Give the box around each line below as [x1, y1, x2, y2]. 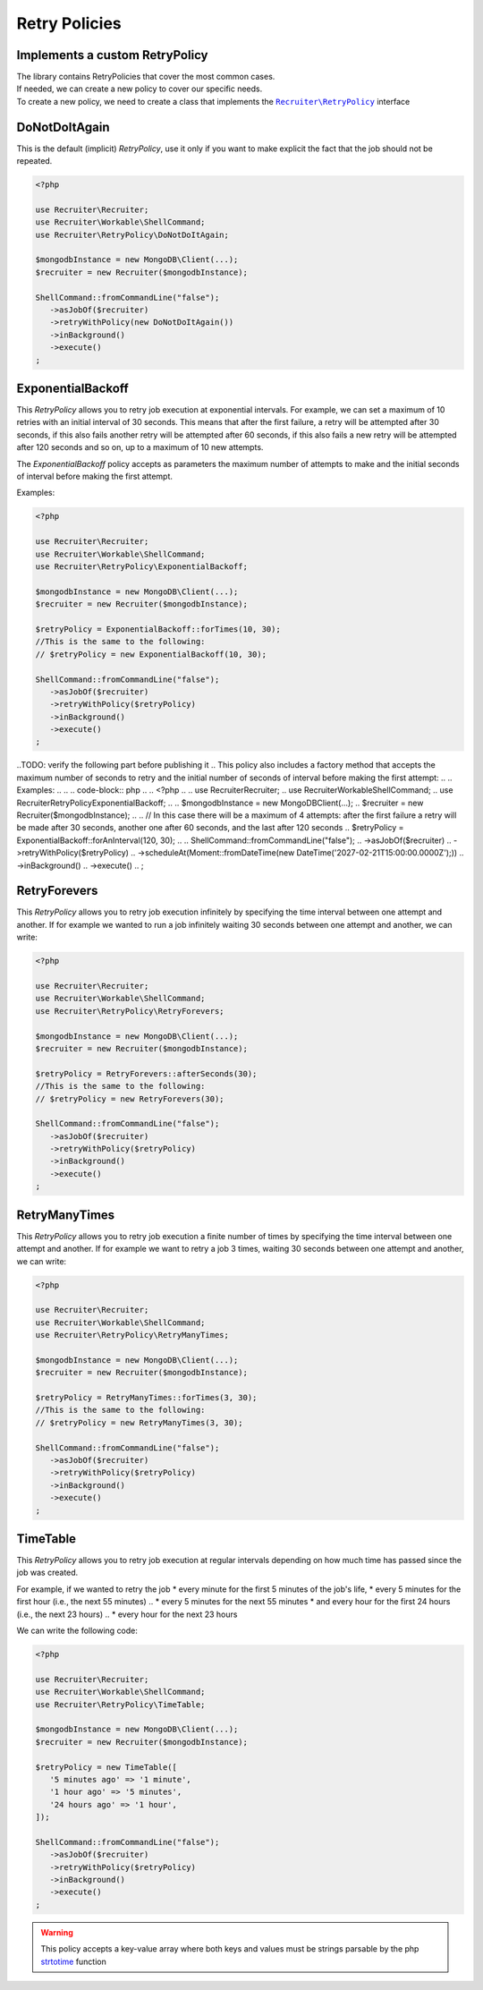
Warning [40, 1926, 73, 1937]
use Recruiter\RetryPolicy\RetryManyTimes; [35, 1330, 230, 1340]
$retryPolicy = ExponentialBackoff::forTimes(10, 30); [35, 624, 281, 634]
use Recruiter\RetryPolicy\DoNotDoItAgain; [35, 229, 230, 240]
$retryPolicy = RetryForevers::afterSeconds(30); [35, 1068, 258, 1078]
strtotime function [40, 1956, 107, 1967]
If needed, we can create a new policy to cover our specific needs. [16, 83, 263, 94]
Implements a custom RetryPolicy [16, 47, 208, 63]
